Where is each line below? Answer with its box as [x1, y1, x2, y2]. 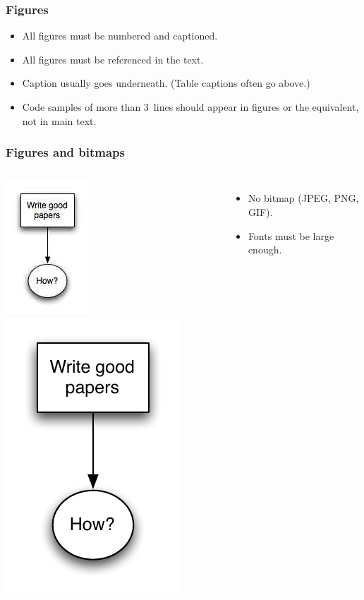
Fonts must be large [248, 228, 334, 243]
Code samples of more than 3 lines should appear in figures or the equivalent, [22, 100, 359, 114]
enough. [248, 242, 282, 257]
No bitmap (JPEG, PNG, [248, 191, 359, 205]
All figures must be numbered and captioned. [22, 28, 218, 43]
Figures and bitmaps [6, 143, 125, 161]
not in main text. [22, 113, 97, 128]
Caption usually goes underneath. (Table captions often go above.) [22, 76, 310, 90]
